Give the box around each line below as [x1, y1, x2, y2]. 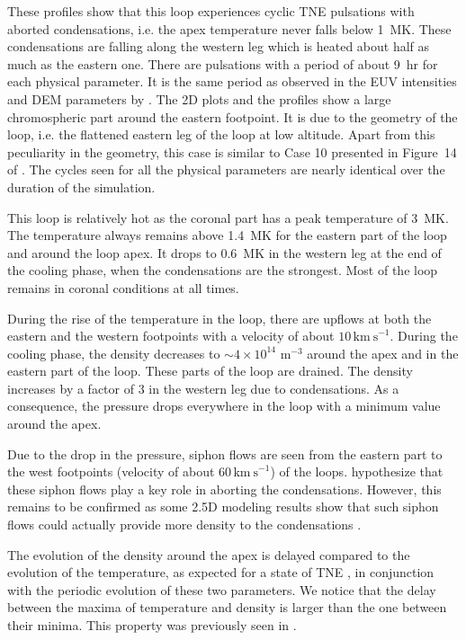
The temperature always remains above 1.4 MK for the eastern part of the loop [7, 226, 447, 244]
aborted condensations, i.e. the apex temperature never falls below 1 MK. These [7, 19, 452, 38]
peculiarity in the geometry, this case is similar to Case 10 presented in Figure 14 [7, 142, 457, 161]
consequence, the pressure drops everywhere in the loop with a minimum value [7, 396, 441, 415]
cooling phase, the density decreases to [7, 343, 220, 362]
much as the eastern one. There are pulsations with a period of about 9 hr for [7, 54, 438, 73]
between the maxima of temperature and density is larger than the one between [7, 598, 447, 617]
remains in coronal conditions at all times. [7, 278, 239, 297]
